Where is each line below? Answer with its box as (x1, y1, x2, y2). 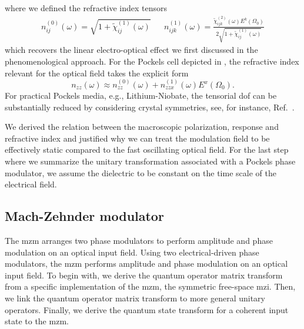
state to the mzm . (5, 315, 69, 327)
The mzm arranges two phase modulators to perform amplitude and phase (5, 234, 273, 246)
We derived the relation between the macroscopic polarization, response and (5, 120, 279, 133)
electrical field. (5, 178, 57, 190)
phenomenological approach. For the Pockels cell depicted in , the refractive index (5, 55, 299, 68)
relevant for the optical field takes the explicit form (5, 66, 189, 79)
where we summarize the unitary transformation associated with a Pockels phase (5, 155, 296, 167)
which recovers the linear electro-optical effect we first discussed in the (5, 43, 258, 56)
